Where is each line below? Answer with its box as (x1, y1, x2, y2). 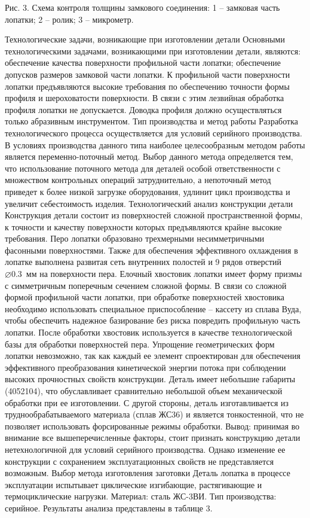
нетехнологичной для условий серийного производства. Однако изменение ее (5, 443, 286, 455)
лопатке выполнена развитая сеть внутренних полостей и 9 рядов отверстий (5, 255, 282, 268)
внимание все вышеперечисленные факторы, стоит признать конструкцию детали (5, 431, 300, 444)
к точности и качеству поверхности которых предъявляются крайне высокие (5, 220, 282, 233)
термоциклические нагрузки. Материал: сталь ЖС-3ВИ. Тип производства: (5, 490, 277, 502)
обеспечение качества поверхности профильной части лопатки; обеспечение (5, 56, 281, 69)
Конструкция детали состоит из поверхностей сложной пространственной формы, (5, 209, 303, 221)
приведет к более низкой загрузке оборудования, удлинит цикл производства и (5, 185, 290, 197)
